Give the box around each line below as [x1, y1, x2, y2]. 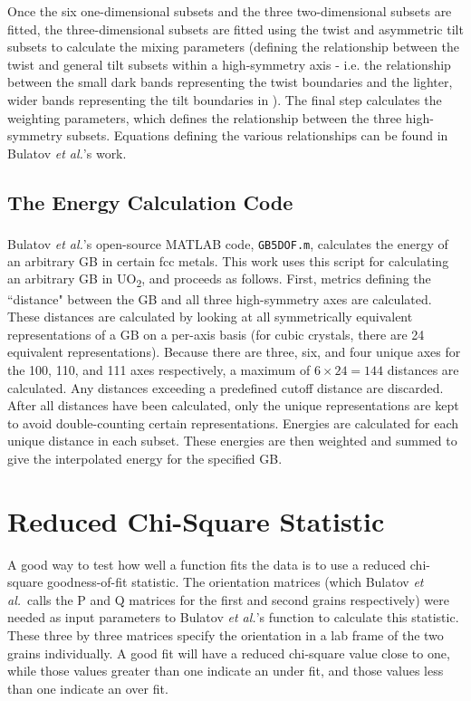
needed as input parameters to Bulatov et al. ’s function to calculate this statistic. [7, 608, 459, 627]
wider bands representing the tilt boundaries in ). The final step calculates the [7, 90, 442, 109]
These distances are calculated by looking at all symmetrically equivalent [7, 307, 413, 326]
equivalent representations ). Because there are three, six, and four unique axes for [7, 342, 461, 361]
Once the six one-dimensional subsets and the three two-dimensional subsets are [7, 2, 452, 20]
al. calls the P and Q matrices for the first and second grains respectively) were [7, 590, 450, 609]
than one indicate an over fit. [7, 678, 168, 697]
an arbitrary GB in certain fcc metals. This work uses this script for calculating [7, 251, 449, 270]
